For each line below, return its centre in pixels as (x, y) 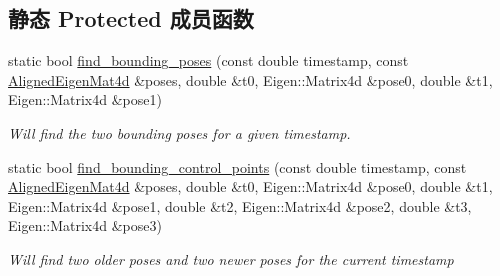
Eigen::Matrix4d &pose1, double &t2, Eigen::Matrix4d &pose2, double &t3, (240, 205)
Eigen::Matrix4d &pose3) (85, 225)
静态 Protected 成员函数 (131, 18)
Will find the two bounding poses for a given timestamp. (179, 132)
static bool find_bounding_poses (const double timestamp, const (208, 60)
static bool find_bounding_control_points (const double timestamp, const (237, 166)
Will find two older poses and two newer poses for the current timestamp (231, 258)
